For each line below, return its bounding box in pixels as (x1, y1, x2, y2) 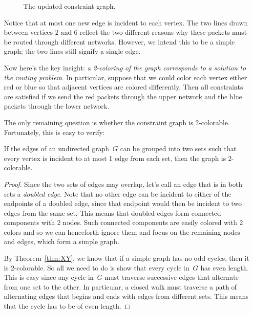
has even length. (200, 262, 249, 272)
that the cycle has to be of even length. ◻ (4, 301, 130, 311)
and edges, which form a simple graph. (4, 236, 119, 247)
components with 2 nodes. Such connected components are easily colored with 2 (4, 217, 243, 227)
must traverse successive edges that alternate (105, 272, 239, 282)
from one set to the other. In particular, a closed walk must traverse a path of (4, 281, 237, 292)
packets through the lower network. (4, 101, 109, 111)
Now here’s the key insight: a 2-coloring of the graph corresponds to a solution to (4, 62, 246, 72)
